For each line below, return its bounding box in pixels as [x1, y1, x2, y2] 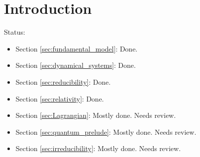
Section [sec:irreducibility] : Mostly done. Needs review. [15, 143, 181, 154]
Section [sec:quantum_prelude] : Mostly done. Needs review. [15, 126, 197, 137]
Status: [4, 27, 25, 37]
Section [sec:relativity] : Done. [15, 93, 104, 104]
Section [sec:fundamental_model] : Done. [15, 43, 138, 53]
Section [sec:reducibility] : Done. [15, 76, 111, 87]
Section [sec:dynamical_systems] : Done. [15, 60, 136, 70]
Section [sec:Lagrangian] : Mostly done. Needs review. [15, 110, 176, 120]
